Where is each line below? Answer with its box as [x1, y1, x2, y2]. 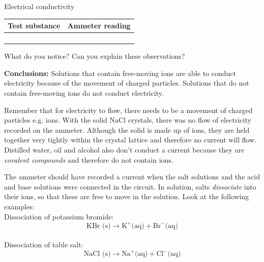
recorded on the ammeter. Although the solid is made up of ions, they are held [4, 124, 250, 135]
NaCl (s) [83, 250, 111, 258]
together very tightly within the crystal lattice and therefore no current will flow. [4, 134, 257, 145]
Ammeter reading [67, 20, 131, 31]
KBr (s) [86, 222, 111, 230]
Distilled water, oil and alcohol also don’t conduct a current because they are [4, 144, 245, 155]
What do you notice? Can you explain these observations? [4, 51, 185, 61]
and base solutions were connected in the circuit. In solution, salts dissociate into [4, 181, 256, 192]
